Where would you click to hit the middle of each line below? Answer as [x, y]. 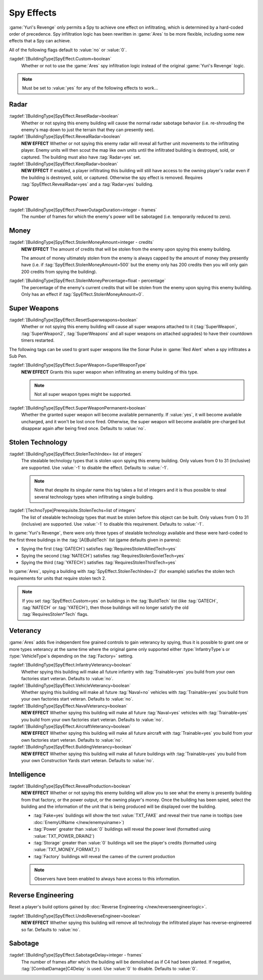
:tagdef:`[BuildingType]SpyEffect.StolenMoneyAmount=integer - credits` [82, 242]
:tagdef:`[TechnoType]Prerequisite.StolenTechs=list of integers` [73, 510]
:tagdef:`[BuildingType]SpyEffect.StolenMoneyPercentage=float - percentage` [87, 281]
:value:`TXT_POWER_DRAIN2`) [64, 836]
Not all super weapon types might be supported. [83, 394]
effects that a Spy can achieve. [40, 41]
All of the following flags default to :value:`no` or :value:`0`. [68, 50]
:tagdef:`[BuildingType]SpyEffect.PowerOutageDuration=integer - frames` [83, 210]
